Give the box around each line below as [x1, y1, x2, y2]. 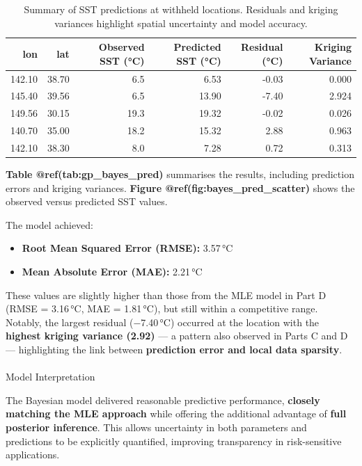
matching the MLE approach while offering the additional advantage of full [6, 406, 347, 421]
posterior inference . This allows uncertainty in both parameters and [6, 420, 307, 434]
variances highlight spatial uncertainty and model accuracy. [54, 15, 308, 30]
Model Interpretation [6, 369, 95, 384]
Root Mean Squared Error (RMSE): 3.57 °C [22, 241, 233, 255]
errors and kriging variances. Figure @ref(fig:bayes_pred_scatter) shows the [6, 180, 355, 195]
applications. [6, 447, 60, 462]
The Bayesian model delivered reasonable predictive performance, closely [6, 392, 320, 407]
